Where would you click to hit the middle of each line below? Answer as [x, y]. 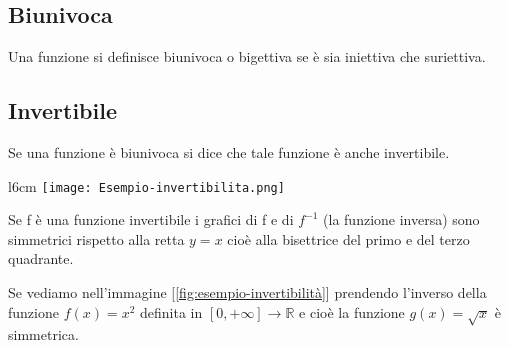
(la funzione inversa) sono [401, 219]
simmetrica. [43, 334]
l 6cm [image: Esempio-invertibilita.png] [146, 185]
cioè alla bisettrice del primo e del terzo [348, 238]
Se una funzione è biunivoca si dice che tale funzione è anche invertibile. [229, 152]
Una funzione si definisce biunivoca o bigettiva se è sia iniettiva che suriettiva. [247, 56]
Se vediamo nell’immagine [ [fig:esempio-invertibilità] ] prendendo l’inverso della [247, 292]
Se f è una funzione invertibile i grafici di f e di [151, 219]
